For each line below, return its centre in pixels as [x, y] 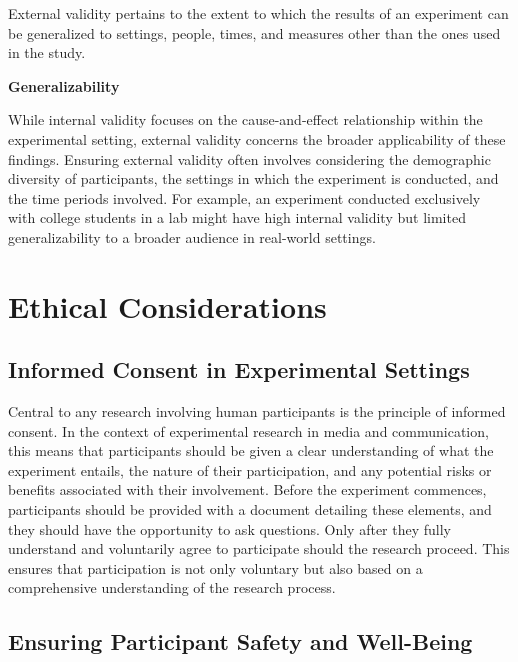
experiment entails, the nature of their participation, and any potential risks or [250, 469]
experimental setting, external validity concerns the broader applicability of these [257, 138]
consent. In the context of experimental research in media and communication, [248, 430]
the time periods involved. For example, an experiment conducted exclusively [244, 197]
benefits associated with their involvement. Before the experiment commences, [247, 489]
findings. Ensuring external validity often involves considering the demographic [249, 158]
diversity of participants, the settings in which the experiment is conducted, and [253, 178]
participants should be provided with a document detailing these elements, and [250, 509]
